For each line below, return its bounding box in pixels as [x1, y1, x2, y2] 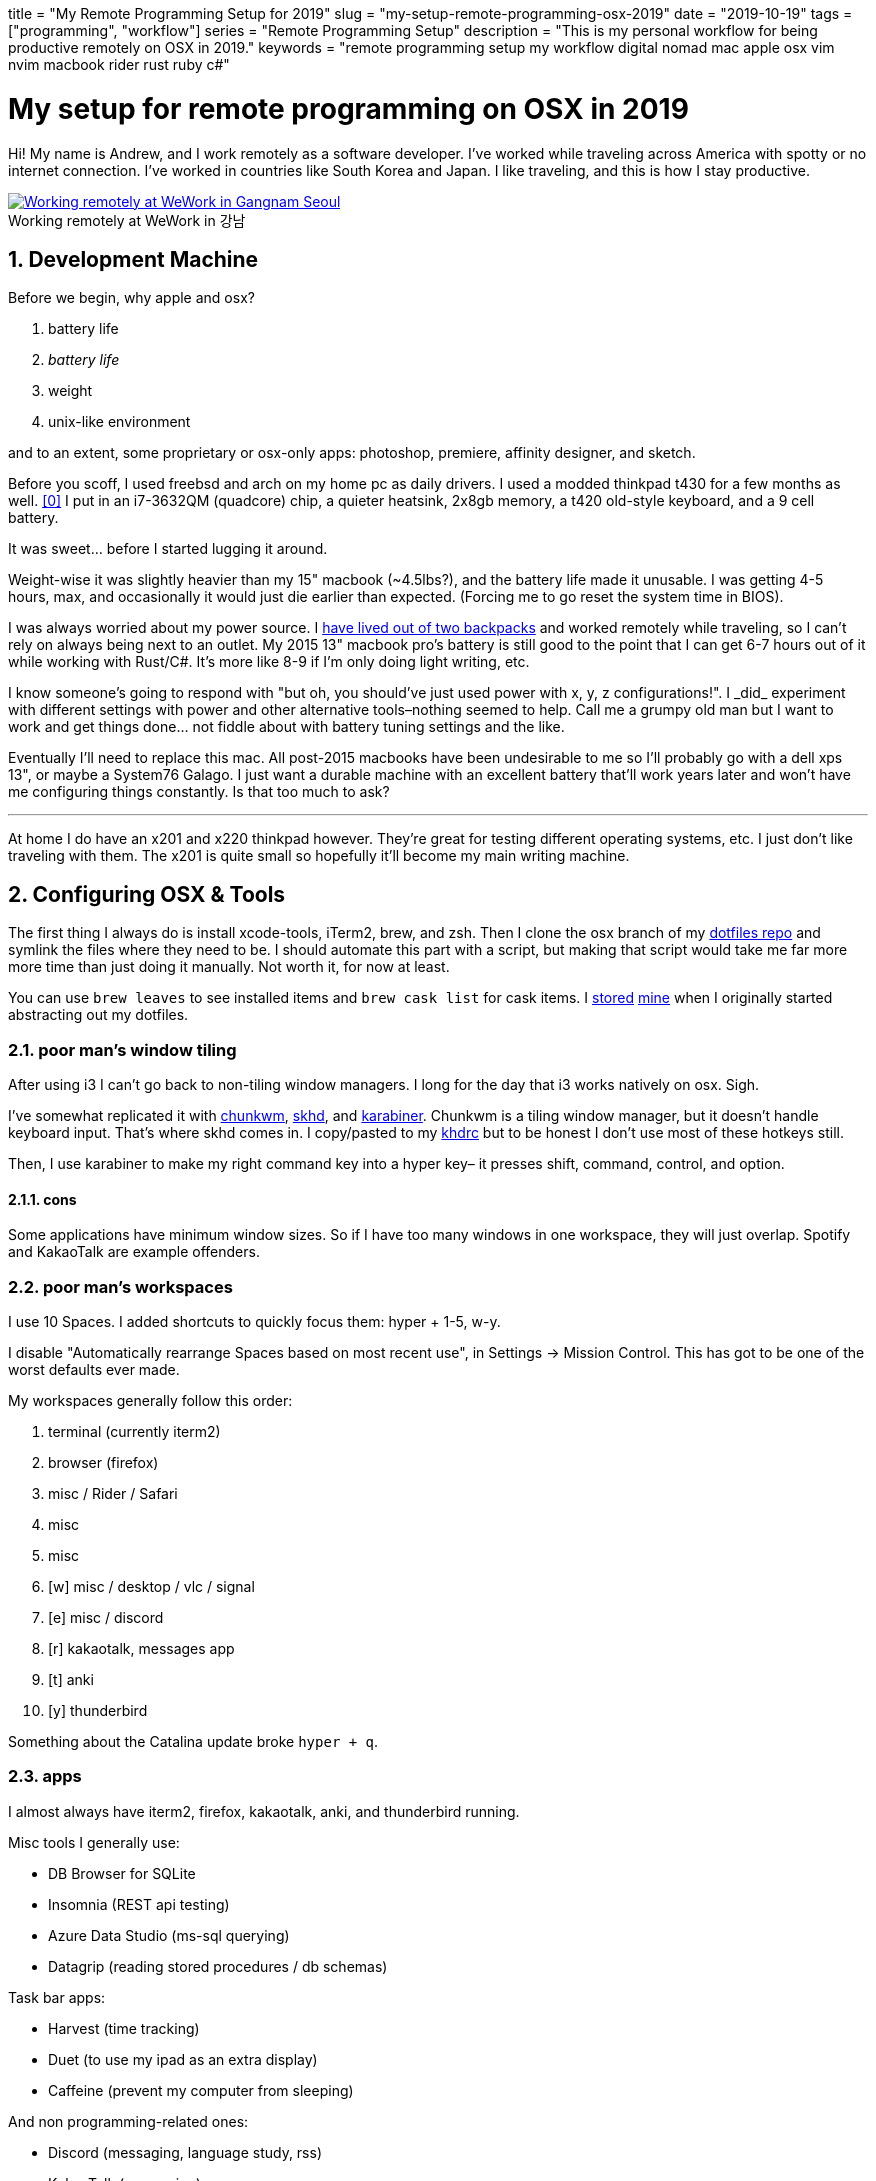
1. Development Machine [8, 246, 259, 272]
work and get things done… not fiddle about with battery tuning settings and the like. [8, 718, 565, 736]
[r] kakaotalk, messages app [48, 1639, 235, 1657]
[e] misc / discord [48, 1608, 164, 1626]
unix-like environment [48, 413, 191, 431]
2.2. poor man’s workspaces [8, 1276, 233, 1297]
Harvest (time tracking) [48, 2019, 200, 2037]
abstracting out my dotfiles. [8, 1006, 189, 1024]
